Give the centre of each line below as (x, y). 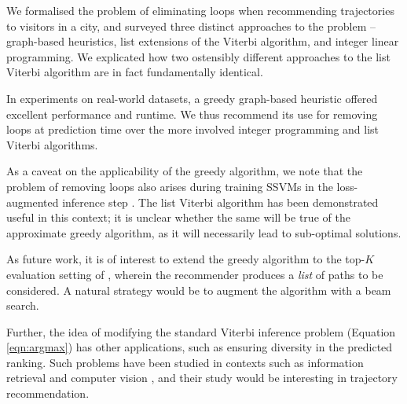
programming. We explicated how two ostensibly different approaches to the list (198, 56)
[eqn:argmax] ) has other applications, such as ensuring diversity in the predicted (200, 347)
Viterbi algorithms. (52, 144)
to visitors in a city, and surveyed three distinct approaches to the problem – (191, 26)
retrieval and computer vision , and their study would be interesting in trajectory (202, 378)
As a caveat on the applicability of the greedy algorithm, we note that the (185, 171)
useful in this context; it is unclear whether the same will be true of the (178, 217)
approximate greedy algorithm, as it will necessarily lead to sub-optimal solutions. (204, 232)
